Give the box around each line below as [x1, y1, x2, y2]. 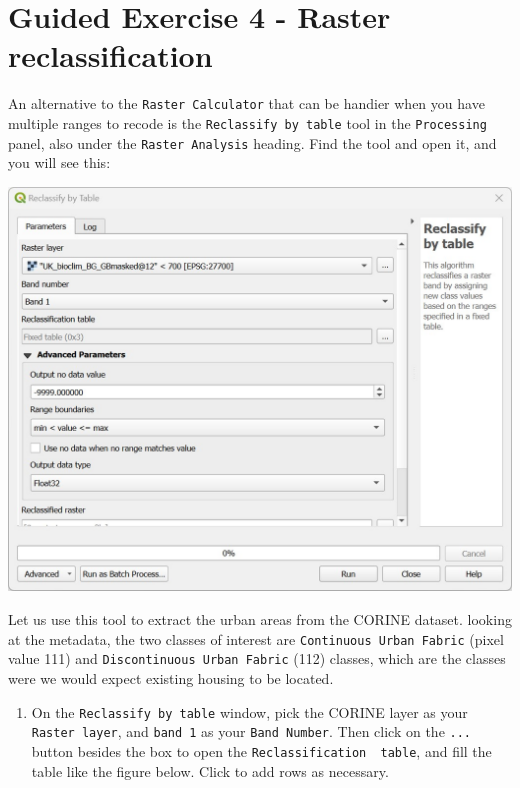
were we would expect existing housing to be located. [8, 667, 334, 688]
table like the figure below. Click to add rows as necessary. [31, 760, 389, 781]
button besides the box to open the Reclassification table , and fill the [31, 740, 492, 761]
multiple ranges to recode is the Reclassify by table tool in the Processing [8, 112, 487, 133]
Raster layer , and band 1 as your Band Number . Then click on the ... [31, 721, 472, 742]
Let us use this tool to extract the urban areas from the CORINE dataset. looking [8, 609, 512, 630]
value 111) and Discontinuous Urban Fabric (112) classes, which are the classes [8, 648, 506, 669]
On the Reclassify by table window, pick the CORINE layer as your [31, 701, 468, 722]
